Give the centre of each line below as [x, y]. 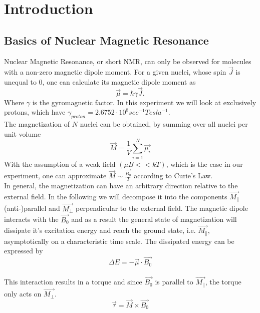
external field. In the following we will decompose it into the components [116, 197]
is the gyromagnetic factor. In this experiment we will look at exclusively [144, 102]
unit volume [23, 133]
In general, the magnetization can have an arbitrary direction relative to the [121, 186]
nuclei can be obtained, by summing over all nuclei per [164, 124]
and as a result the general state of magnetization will [154, 219]
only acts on [23, 294]
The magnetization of [37, 124]
